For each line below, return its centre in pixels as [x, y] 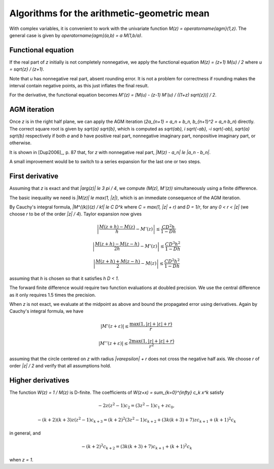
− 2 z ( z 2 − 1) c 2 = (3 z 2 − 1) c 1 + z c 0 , [136, 406]
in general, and [25, 433]
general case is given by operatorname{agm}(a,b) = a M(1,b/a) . [76, 35]
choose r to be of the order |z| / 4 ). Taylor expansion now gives [76, 214]
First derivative [34, 176]
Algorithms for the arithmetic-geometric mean [110, 13]
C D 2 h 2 [172, 261]
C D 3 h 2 [173, 244]
